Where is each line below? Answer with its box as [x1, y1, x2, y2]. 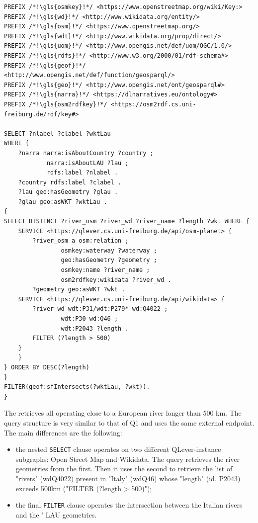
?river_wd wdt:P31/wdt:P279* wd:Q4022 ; [32, 305, 168, 313]
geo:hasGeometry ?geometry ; [61, 257, 157, 264]
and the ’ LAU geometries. [15, 509, 97, 520]
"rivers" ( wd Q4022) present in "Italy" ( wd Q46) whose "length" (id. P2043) [15, 473, 241, 483]
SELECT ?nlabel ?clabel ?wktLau [4, 130, 111, 137]
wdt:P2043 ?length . [61, 325, 129, 332]
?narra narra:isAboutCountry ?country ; [18, 149, 154, 157]
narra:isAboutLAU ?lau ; [46, 159, 129, 167]
